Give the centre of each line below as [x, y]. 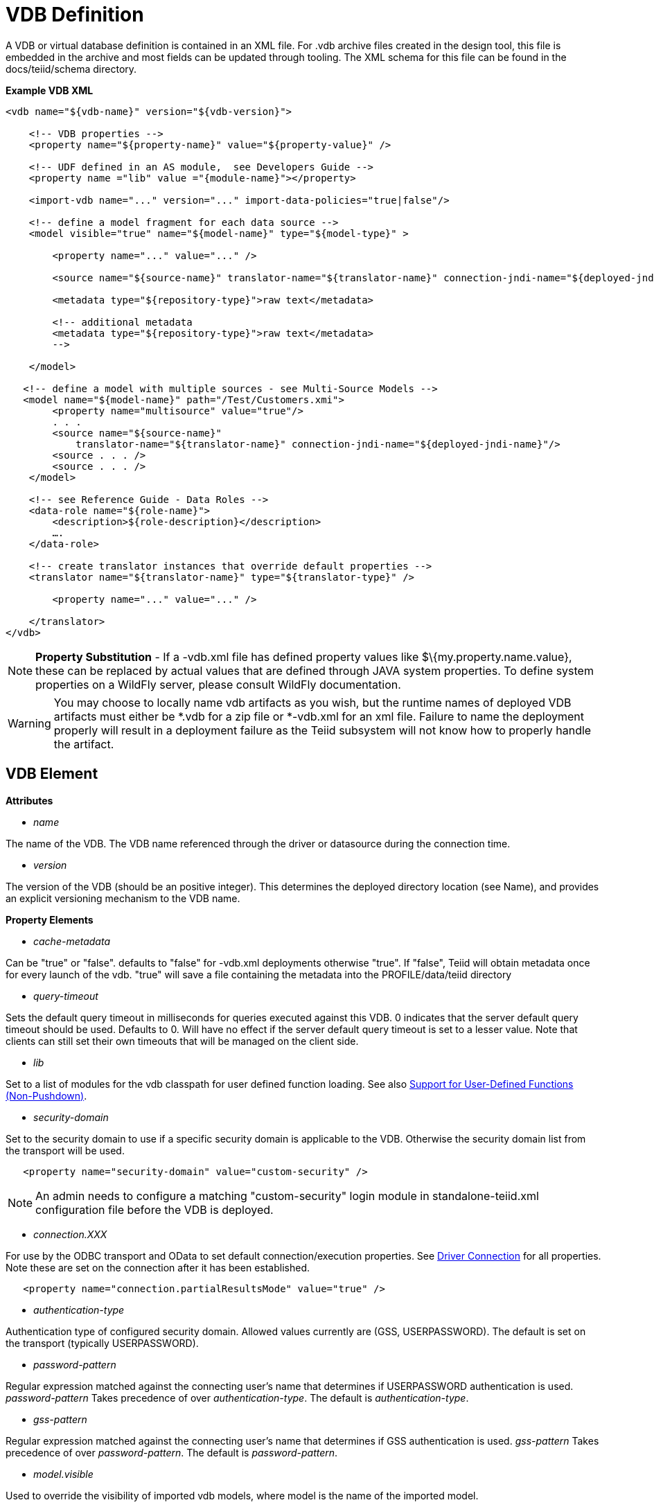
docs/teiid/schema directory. [71, 69]
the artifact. [84, 744]
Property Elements [50, 919]
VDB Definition [75, 15]
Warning [29, 723]
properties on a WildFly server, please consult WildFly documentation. [218, 684]
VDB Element [52, 774]
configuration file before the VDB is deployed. [154, 1209]
